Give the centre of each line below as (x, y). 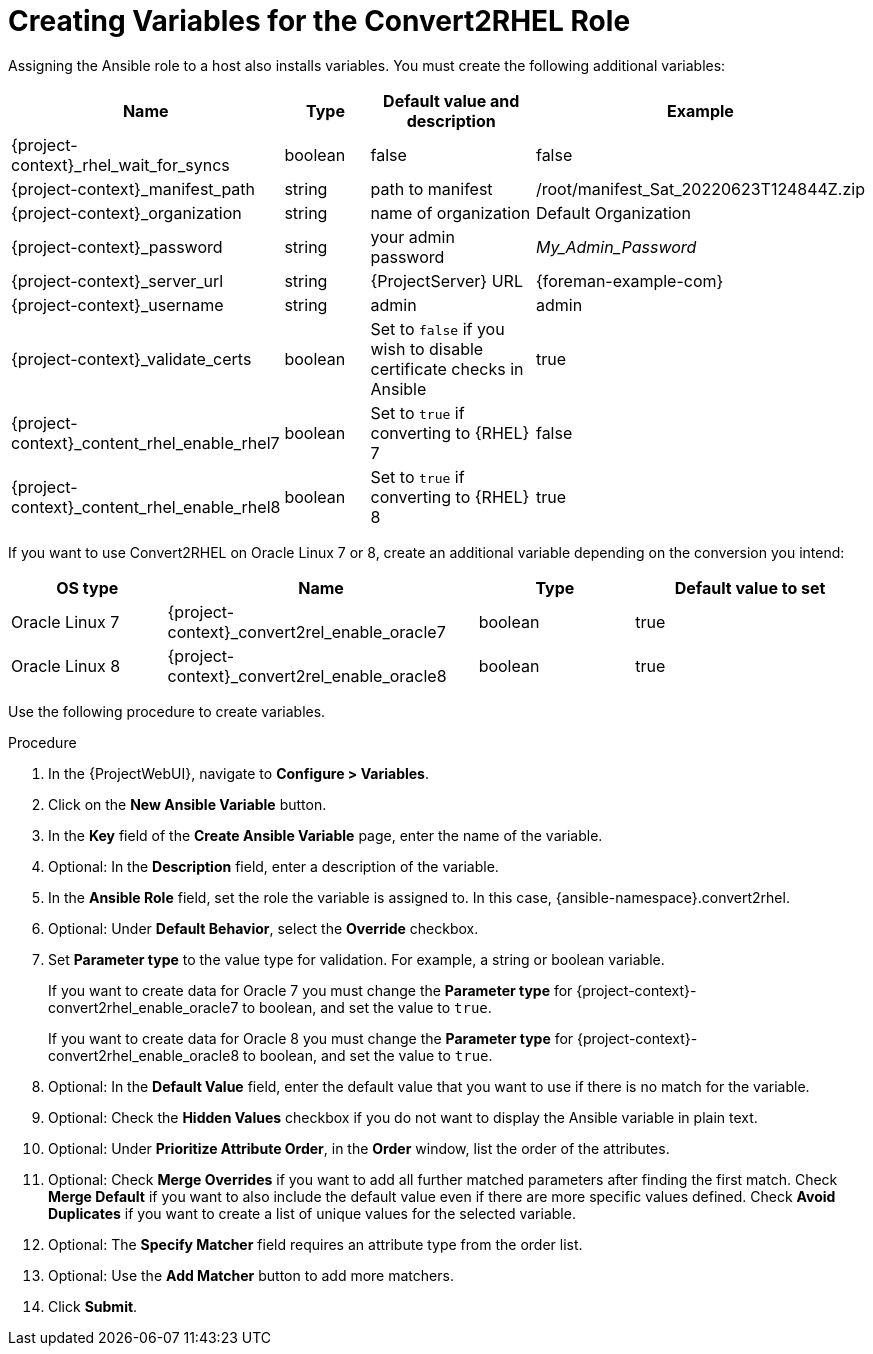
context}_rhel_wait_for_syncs (120, 164)
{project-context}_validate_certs (131, 358)
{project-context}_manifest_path (133, 188)
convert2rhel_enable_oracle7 (143, 1007)
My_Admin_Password (616, 246)
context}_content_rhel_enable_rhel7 (145, 442)
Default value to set (750, 587)
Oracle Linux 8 (66, 665)
